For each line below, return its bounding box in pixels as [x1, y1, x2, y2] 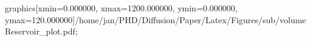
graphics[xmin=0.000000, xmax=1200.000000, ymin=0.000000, [5, 2, 238, 14]
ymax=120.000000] [5, 13, 75, 26]
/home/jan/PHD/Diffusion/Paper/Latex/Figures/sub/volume [75, 13, 306, 26]
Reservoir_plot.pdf [5, 25, 75, 37]
